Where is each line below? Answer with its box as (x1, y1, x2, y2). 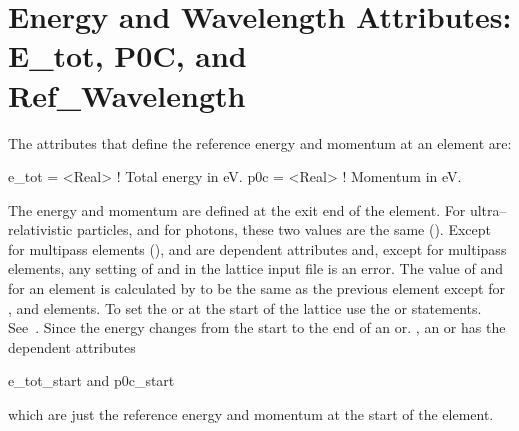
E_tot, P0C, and (8, 35, 247, 76)
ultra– (469, 199, 507, 220)
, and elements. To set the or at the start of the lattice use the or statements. (8, 297, 482, 318)
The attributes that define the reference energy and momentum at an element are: (8, 132, 512, 153)
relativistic (8, 219, 73, 240)
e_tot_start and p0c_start (8, 370, 175, 391)
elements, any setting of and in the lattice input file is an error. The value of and (8, 258, 504, 279)
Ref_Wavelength (8, 74, 246, 115)
